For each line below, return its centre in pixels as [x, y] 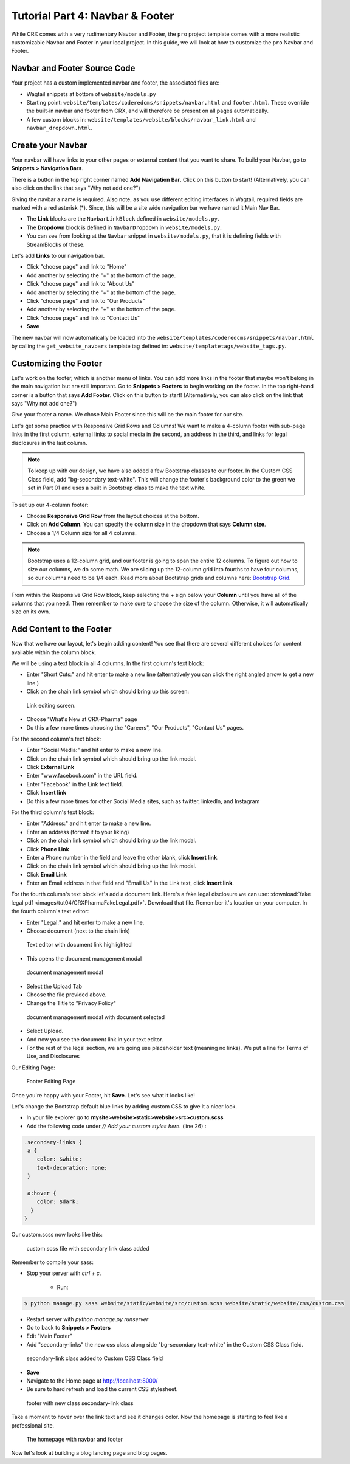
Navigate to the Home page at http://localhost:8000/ [92, 1381]
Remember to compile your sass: [53, 1262]
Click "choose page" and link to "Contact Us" [83, 318]
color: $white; [59, 1159]
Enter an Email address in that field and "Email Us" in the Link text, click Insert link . [130, 883]
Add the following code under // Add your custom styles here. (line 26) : [116, 1126]
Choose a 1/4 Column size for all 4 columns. [81, 533]
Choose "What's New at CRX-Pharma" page [82, 719]
